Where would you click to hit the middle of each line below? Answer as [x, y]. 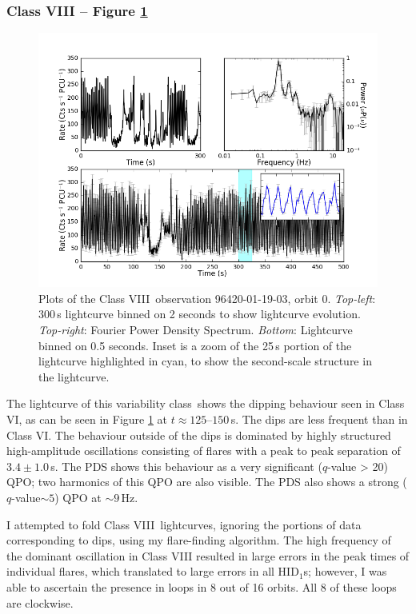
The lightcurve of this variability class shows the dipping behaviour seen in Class [206, 403]
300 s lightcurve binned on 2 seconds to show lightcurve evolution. [200, 314]
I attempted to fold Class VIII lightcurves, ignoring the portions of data [184, 524]
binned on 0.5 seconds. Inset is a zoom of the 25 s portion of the [195, 345]
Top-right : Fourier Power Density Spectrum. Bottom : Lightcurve [196, 329]
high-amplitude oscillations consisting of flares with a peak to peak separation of [204, 451]
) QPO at [78, 497]
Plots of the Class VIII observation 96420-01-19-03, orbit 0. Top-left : [207, 298]
